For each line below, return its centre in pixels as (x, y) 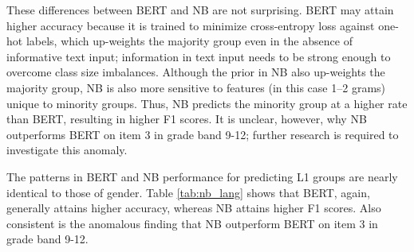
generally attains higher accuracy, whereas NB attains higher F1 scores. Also (194, 208)
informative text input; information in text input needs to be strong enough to (199, 56)
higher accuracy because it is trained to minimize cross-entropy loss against (191, 25)
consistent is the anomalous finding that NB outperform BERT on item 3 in (192, 223)
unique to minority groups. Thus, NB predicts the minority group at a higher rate (207, 103)
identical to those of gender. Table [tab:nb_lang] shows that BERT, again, (188, 192)
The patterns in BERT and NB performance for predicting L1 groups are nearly (202, 176)
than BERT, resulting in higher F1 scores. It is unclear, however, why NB (187, 119)
